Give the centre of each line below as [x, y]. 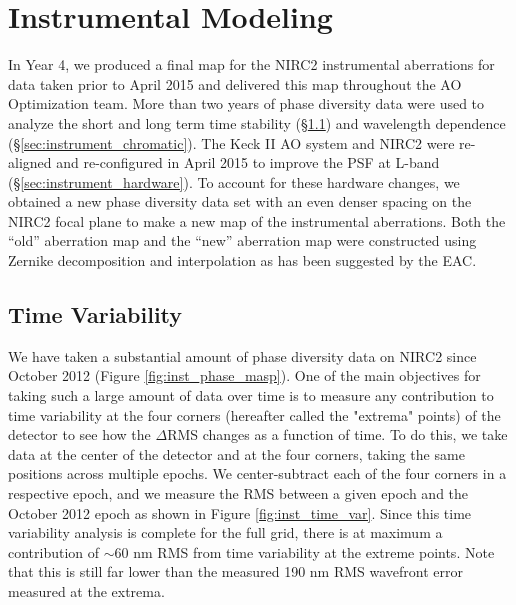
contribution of [54, 551]
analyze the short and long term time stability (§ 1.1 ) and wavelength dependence [257, 122]
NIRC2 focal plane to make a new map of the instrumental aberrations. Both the [257, 220]
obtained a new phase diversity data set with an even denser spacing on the [240, 201]
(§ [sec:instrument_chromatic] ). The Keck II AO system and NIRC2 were [231, 142]
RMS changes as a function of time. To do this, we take [337, 434]
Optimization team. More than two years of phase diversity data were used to [246, 103]
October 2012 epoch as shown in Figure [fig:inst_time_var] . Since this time [240, 512]
